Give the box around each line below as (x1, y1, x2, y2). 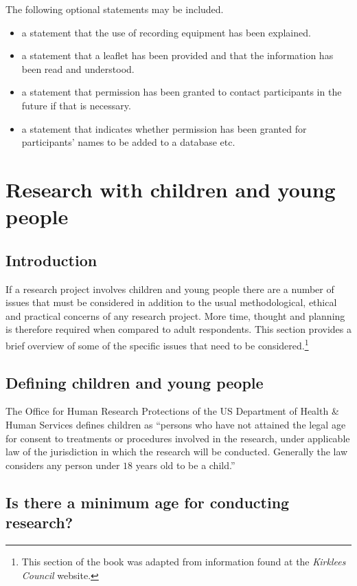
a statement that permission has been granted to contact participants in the (21, 85, 342, 99)
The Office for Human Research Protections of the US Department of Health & (5, 404, 339, 418)
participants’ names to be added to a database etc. (21, 135, 235, 149)
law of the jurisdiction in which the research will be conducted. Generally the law (5, 444, 348, 459)
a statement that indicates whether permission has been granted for (21, 121, 307, 135)
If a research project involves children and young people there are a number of (5, 281, 334, 296)
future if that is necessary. (21, 98, 131, 112)
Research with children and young (5, 175, 336, 203)
